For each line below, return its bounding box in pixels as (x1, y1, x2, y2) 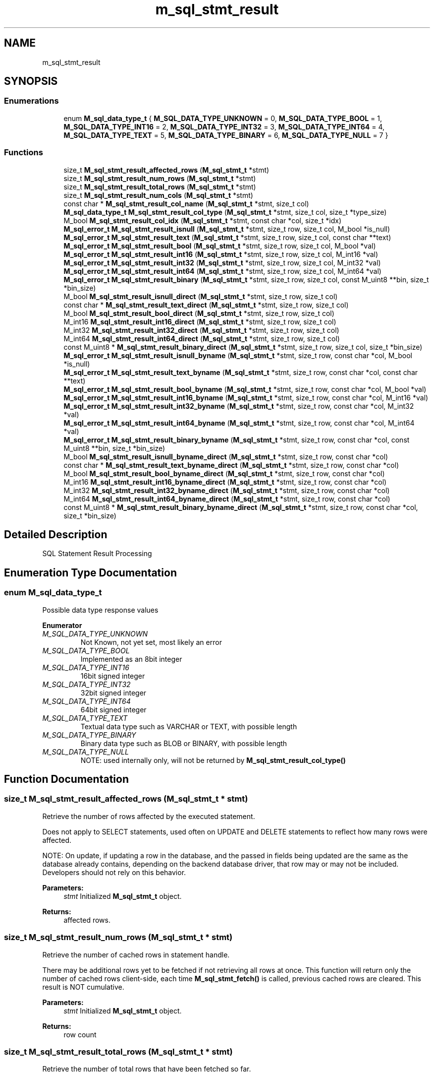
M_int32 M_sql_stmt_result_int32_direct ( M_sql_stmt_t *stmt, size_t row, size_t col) (63, 325, 339, 334)
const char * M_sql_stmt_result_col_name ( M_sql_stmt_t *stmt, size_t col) (63, 199, 309, 208)
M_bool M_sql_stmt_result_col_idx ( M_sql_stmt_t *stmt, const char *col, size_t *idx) (63, 216, 342, 225)
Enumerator (42, 621, 82, 630)
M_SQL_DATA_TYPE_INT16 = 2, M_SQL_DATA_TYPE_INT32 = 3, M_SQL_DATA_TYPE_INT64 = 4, (63, 122, 385, 131)
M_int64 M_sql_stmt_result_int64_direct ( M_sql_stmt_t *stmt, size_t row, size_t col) (63, 334, 340, 343)
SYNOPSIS (4, 75, 58, 88)
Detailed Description (4, 528, 108, 541)
